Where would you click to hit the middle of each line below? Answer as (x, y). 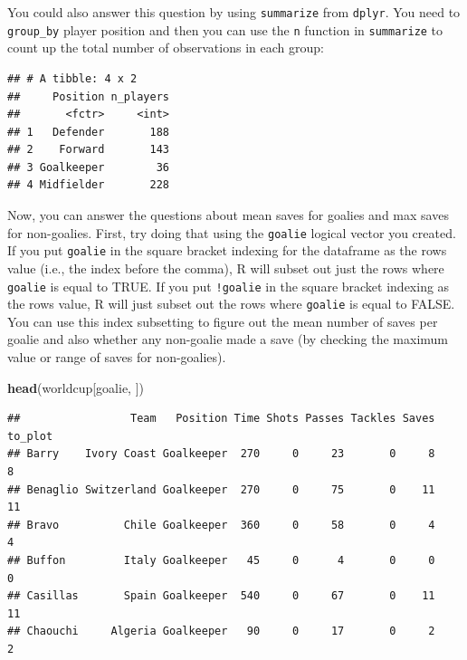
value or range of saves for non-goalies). (117, 357)
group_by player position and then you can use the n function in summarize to (225, 29)
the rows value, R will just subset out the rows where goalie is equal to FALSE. (231, 304)
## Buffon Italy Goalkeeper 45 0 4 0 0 (221, 560)
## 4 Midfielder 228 (88, 185)
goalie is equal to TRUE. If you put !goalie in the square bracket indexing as (229, 286)
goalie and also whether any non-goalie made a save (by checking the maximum (228, 339)
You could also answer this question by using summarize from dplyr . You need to (234, 12)
